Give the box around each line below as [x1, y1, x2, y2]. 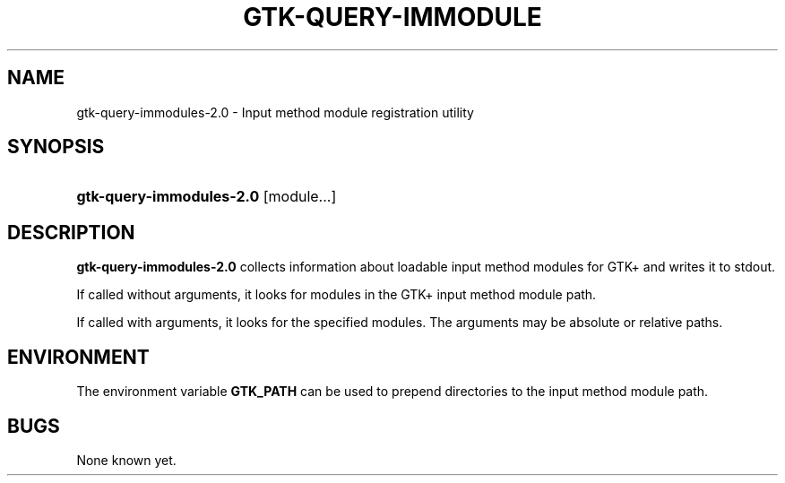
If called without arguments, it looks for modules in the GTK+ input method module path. [76, 287, 597, 303]
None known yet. [76, 452, 177, 468]
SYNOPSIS [7, 135, 105, 159]
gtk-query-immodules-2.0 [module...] [76, 187, 337, 206]
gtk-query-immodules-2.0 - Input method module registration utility [76, 104, 474, 120]
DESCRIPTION [7, 220, 135, 244]
